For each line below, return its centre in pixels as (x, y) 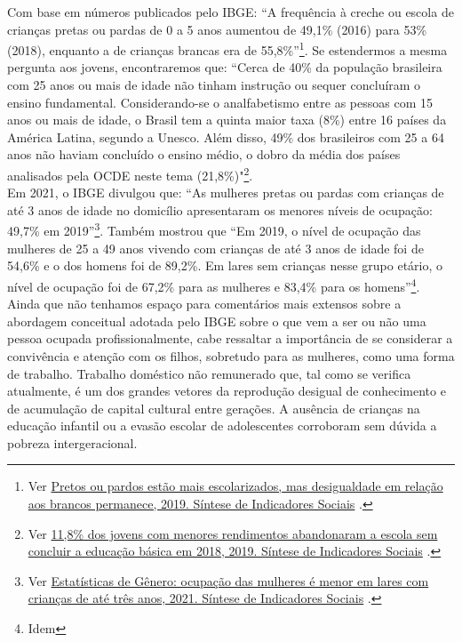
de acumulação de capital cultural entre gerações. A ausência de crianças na (214, 408)
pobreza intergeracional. (72, 442)
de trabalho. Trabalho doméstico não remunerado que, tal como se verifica (209, 373)
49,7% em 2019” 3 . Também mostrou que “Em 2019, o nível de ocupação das (214, 229)
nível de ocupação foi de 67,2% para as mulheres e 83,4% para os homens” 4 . (214, 285)
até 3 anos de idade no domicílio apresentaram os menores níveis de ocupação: (220, 209)
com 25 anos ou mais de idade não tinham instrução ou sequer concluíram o (214, 85)
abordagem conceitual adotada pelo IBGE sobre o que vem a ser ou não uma (217, 321)
